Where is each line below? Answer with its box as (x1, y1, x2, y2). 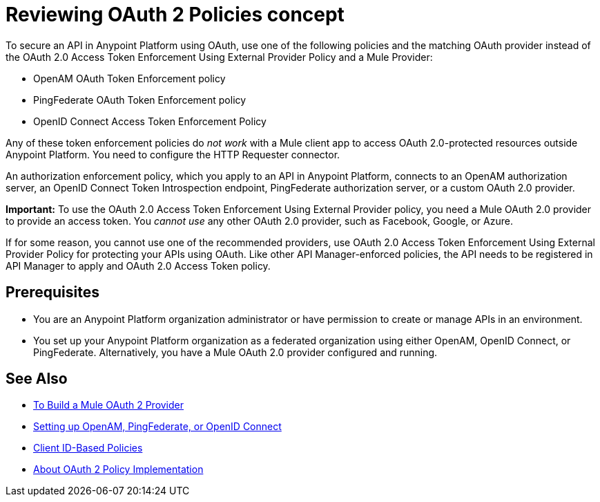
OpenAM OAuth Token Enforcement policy (33, 72, 226, 84)
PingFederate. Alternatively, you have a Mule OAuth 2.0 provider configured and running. (33, 346, 438, 358)
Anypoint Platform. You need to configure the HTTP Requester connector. (6, 148, 340, 160)
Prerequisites (6, 283, 99, 301)
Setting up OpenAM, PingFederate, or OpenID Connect (33, 420, 282, 433)
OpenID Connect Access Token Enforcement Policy (33, 115, 267, 127)
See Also (6, 370, 68, 388)
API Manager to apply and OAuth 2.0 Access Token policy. (6, 259, 271, 272)
